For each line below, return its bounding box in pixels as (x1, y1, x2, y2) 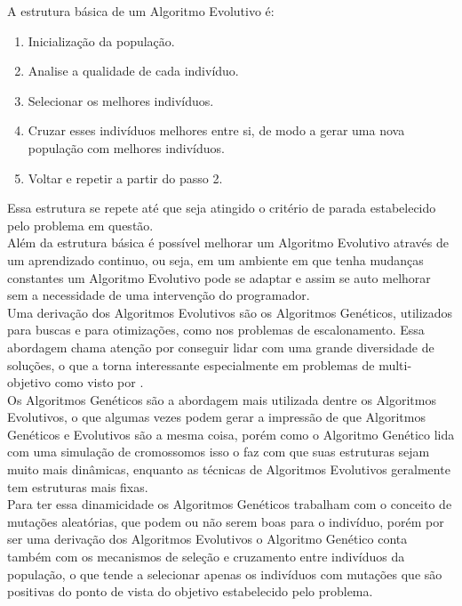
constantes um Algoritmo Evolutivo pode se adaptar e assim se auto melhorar (7, 268, 431, 287)
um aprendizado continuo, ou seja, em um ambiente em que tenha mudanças (7, 250, 424, 269)
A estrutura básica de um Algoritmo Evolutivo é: (7, 2, 275, 20)
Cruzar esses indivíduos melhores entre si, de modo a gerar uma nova (28, 121, 405, 140)
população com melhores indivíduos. (28, 138, 225, 157)
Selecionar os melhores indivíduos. (28, 91, 214, 109)
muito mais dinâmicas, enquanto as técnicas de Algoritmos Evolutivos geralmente (7, 460, 450, 479)
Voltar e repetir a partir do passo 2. (28, 168, 223, 187)
